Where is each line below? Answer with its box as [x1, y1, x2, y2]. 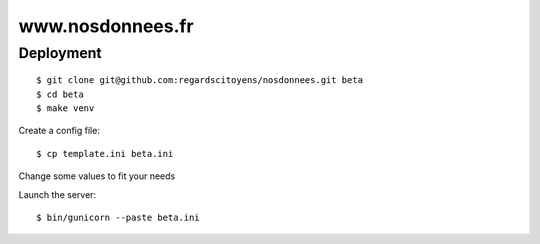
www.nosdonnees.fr [18, 15, 194, 37]
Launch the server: [18, 188, 97, 200]
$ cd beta [36, 88, 84, 100]
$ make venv [36, 102, 95, 114]
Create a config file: [18, 125, 100, 137]
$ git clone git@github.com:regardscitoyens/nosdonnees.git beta [36, 75, 364, 86]
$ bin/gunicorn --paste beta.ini [36, 211, 200, 223]
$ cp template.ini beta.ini [36, 148, 174, 159]
